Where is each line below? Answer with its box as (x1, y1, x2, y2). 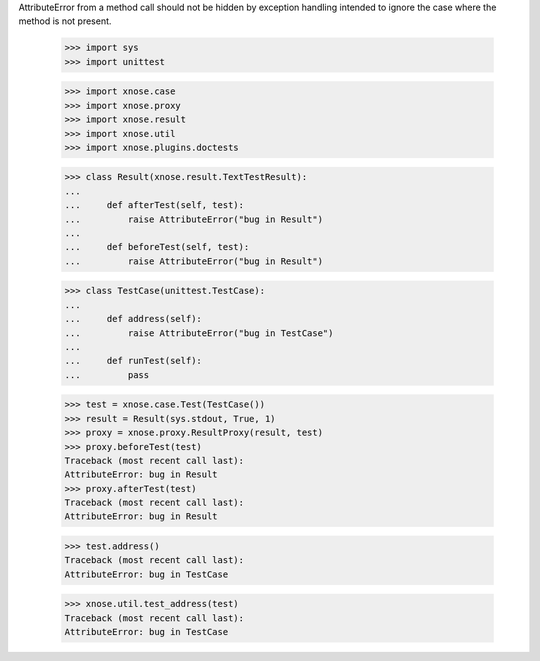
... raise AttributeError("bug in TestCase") (64, 327, 334, 339)
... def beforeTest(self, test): (64, 241, 250, 253)
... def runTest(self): (64, 355, 202, 367)
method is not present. (18, 15, 112, 27)
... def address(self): (64, 313, 202, 325)
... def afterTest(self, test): (64, 200, 245, 211)
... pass (64, 369, 150, 380)
